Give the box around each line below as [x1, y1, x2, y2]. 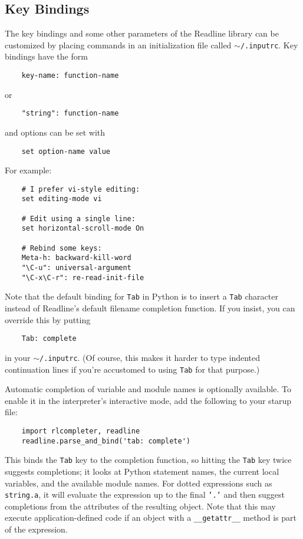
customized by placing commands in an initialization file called [5, 38, 232, 51]
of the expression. [5, 523, 68, 535]
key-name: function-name [21, 71, 119, 80]
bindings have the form [5, 50, 88, 63]
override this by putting [5, 313, 91, 326]
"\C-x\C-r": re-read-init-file [21, 273, 144, 282]
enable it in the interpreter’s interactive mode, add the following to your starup [5, 394, 292, 406]
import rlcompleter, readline [21, 426, 140, 435]
